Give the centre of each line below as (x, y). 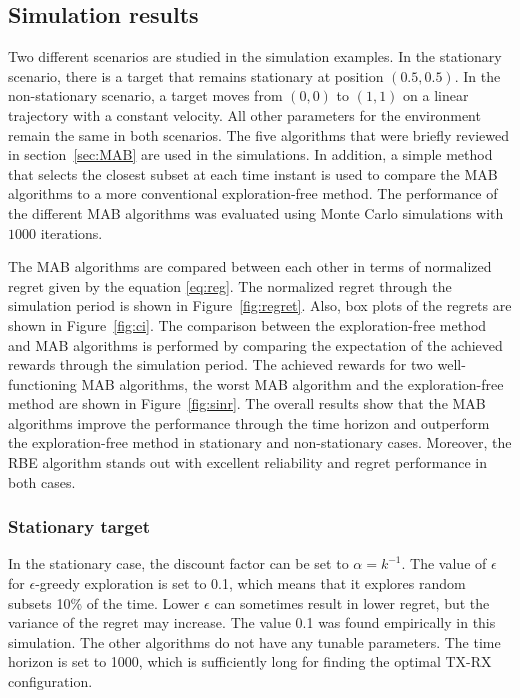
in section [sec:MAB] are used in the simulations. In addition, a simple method (250, 154)
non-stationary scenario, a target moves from (145, 95)
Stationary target (79, 526)
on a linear (436, 95)
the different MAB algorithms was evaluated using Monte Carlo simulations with (256, 212)
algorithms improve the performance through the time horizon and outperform (249, 422)
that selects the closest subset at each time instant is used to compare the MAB (253, 173)
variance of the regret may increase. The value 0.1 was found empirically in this (252, 622)
